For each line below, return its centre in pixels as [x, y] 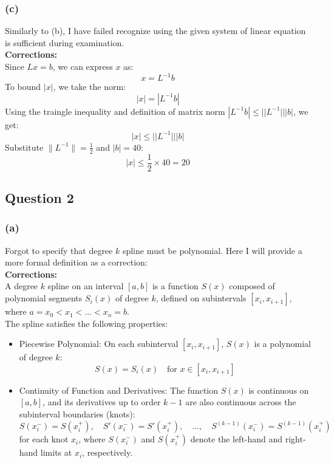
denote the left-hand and [237, 439]
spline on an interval [86, 286]
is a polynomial [282, 344]
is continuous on [279, 390]
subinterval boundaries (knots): [77, 414]
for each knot [44, 439]
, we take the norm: [90, 87]
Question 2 [39, 198]
